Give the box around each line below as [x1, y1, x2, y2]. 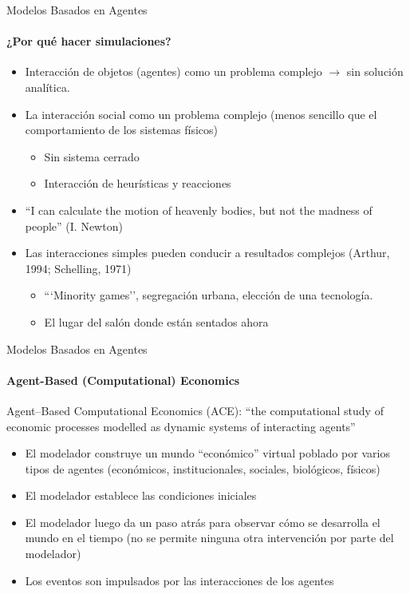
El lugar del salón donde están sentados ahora [44, 313, 269, 330]
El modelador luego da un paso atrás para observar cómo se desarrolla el [25, 513, 380, 530]
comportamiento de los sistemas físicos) [25, 121, 218, 138]
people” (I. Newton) [25, 217, 123, 234]
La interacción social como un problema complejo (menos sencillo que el [25, 105, 377, 122]
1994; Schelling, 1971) [25, 259, 132, 276]
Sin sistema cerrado [44, 148, 140, 164]
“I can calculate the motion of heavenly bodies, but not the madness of [25, 201, 373, 218]
